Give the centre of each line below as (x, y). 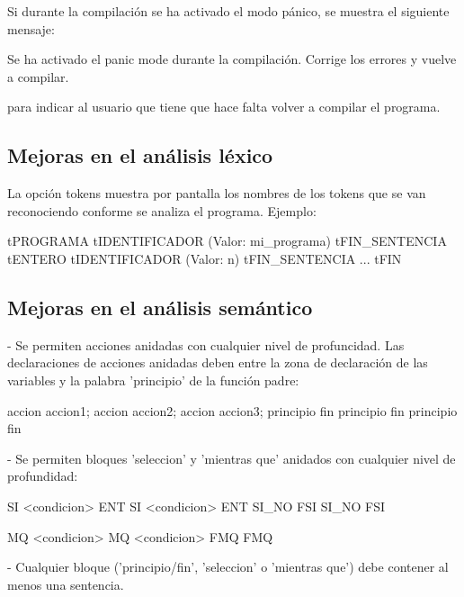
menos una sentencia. (66, 584)
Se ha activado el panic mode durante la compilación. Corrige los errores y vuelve (232, 59)
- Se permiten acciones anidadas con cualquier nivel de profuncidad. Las (206, 344)
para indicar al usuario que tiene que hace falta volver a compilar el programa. (224, 107)
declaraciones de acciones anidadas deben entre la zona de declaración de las (218, 362)
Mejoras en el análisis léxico (140, 155)
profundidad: (43, 476)
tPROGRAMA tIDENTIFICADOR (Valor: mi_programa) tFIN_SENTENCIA (227, 241)
